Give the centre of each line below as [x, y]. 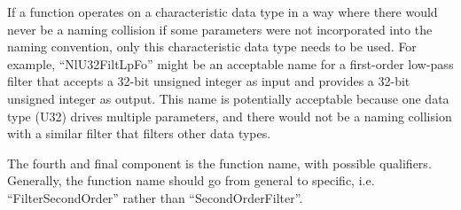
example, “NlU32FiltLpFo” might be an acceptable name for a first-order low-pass [230, 63]
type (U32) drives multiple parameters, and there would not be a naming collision [230, 116]
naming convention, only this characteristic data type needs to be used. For [212, 47]
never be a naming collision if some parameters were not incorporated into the [220, 29]
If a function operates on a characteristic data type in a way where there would [223, 12]
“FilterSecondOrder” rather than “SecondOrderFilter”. [155, 197]
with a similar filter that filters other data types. [139, 133]
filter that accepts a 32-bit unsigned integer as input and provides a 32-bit [209, 81]
